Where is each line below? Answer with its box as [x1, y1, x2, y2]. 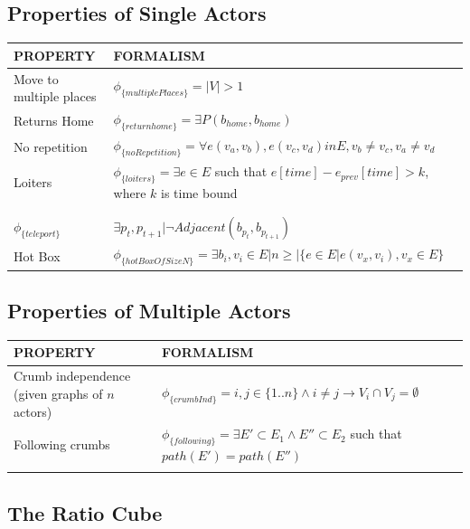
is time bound [161, 183, 238, 202]
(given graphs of [14, 383, 103, 402]
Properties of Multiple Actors [7, 297, 291, 325]
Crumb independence [14, 366, 131, 385]
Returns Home [14, 111, 94, 130]
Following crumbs [14, 435, 110, 454]
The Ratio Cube [7, 498, 163, 526]
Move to [14, 69, 59, 88]
